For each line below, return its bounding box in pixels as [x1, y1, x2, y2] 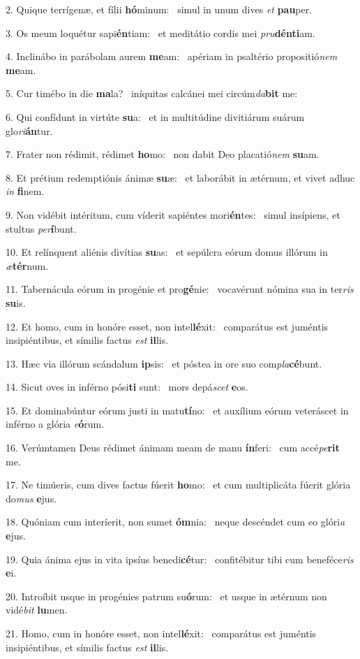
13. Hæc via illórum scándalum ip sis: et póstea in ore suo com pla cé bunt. [6, 356, 322, 370]
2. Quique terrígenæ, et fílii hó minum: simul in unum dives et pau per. [6, 2, 313, 16]
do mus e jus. [6, 491, 57, 505]
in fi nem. [6, 184, 45, 198]
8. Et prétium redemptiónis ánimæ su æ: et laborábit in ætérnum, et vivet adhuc [6, 170, 355, 184]
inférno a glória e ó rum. [6, 417, 105, 431]
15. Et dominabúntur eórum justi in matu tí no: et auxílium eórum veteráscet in [6, 403, 349, 417]
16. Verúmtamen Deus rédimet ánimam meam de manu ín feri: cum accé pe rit [6, 440, 340, 455]
